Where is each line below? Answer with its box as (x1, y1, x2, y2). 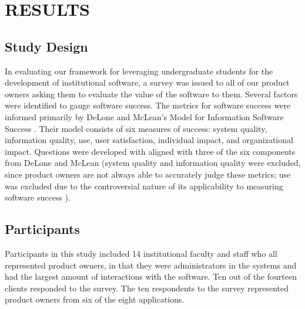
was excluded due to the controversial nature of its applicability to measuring (5, 179, 283, 192)
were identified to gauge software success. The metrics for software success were (5, 99, 291, 111)
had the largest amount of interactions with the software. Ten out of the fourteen (5, 270, 297, 283)
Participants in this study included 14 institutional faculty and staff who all (5, 247, 277, 259)
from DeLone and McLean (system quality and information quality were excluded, (5, 157, 301, 169)
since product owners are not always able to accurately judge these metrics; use (5, 168, 291, 180)
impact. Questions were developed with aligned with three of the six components (5, 145, 296, 157)
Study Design (5, 37, 88, 55)
